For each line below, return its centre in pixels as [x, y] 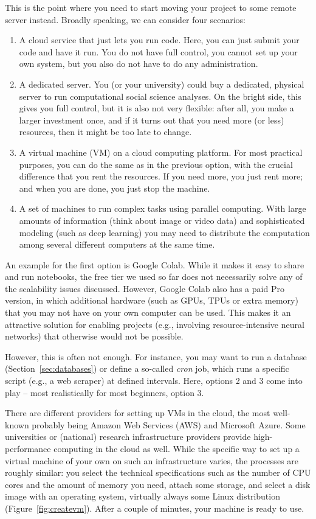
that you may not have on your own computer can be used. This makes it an [148, 312]
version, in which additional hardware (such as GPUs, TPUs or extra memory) [152, 300]
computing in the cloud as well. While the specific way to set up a [177, 448]
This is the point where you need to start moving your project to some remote [151, 7]
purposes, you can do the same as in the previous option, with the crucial [156, 164]
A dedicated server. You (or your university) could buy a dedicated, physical [162, 84]
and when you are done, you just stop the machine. [115, 188]
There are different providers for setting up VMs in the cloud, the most [138, 413]
